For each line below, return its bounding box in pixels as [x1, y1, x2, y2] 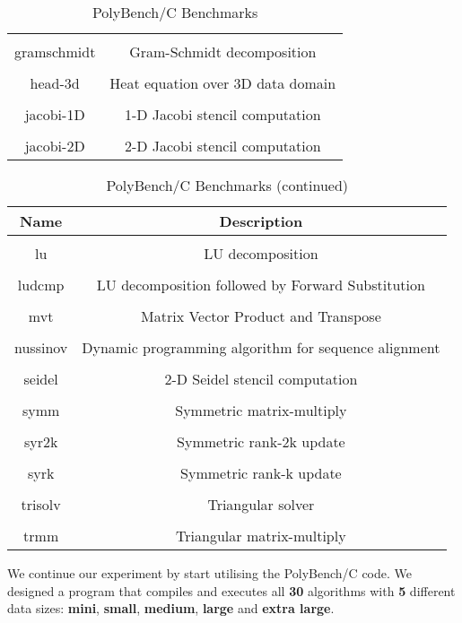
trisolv [21, 494, 61, 515]
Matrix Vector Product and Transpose [141, 306, 381, 326]
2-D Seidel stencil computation [164, 368, 358, 389]
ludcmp [17, 274, 65, 295]
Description [219, 211, 303, 231]
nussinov [14, 337, 68, 358]
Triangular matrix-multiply [176, 525, 346, 546]
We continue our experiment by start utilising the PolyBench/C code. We [7, 564, 412, 582]
